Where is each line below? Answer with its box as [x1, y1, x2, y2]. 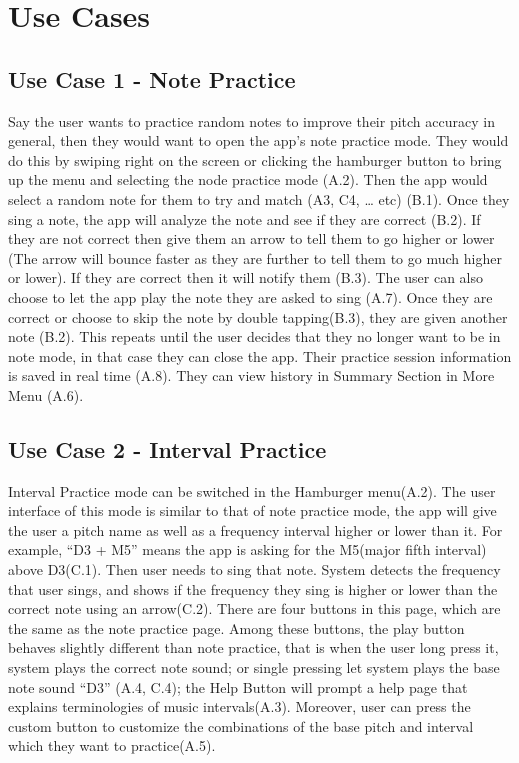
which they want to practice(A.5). [8, 735, 216, 756]
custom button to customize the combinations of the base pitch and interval [8, 715, 474, 736]
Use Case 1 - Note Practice [8, 63, 296, 94]
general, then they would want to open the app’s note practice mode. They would [8, 130, 509, 151]
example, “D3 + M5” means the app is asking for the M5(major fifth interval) [8, 539, 487, 560]
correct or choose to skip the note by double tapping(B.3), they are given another [8, 306, 508, 327]
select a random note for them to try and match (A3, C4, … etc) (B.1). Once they [8, 188, 510, 209]
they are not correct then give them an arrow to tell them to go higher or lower [8, 228, 495, 249]
